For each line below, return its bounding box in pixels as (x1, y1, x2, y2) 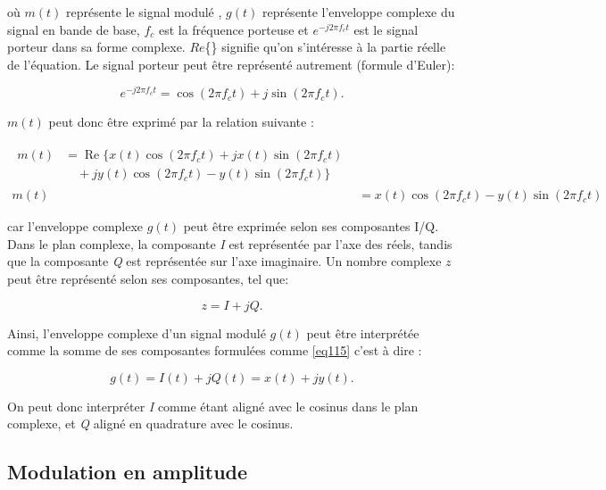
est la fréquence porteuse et (158, 20, 309, 38)
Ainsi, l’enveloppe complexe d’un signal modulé (7, 323, 266, 342)
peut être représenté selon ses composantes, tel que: (7, 269, 289, 287)
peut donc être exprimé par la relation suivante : (48, 112, 314, 131)
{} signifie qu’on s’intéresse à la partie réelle (204, 37, 446, 56)
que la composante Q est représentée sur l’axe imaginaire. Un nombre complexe (7, 252, 442, 270)
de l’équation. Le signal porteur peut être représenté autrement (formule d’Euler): (7, 54, 455, 73)
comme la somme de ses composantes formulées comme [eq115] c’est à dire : (7, 341, 422, 360)
